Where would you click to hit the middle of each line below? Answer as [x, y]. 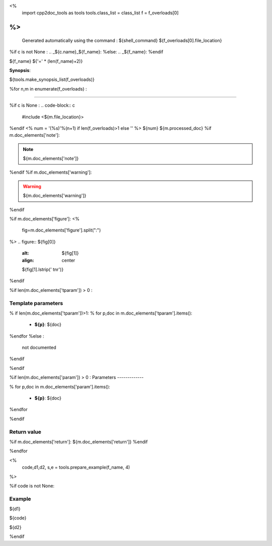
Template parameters [36, 303]
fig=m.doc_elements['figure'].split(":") [61, 230]
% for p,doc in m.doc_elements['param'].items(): [60, 386]
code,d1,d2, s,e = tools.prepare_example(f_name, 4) [76, 467]
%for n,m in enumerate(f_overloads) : [48, 89]
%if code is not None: [32, 486]
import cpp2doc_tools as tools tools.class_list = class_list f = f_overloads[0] [100, 13]
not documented [39, 348]
